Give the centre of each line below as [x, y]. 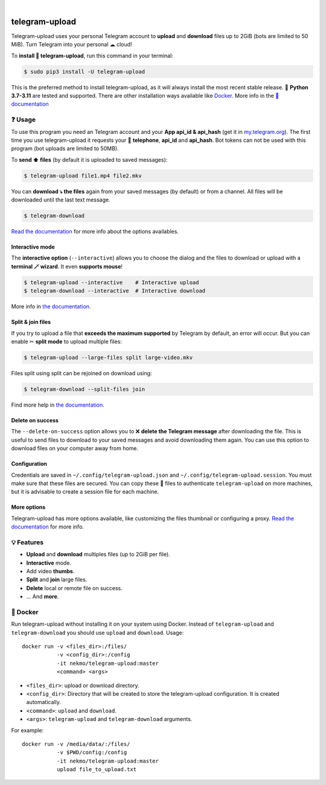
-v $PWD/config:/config [92, 752]
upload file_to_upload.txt [97, 770]
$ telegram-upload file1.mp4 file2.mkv [83, 176]
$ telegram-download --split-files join [84, 389]
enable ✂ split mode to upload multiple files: [66, 342]
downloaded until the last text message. [61, 200]
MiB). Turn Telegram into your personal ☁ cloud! [72, 45]
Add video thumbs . [50, 571]
